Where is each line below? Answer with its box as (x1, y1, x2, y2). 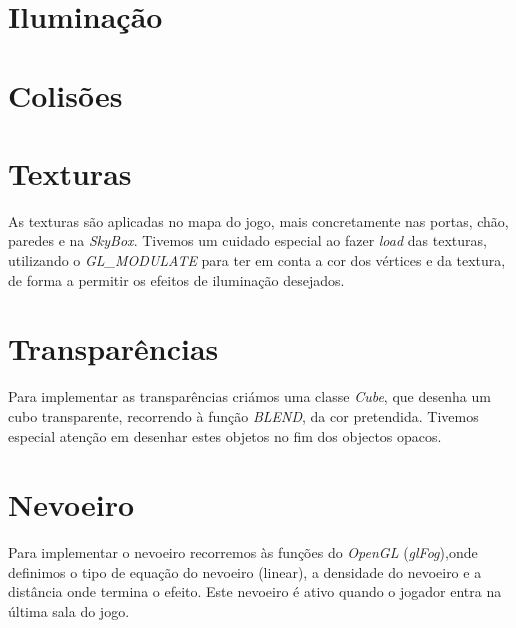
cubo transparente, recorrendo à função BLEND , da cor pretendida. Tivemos (8, 405, 479, 426)
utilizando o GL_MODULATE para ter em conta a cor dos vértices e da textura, (8, 250, 506, 271)
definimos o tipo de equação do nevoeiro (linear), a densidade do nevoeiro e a (8, 561, 482, 582)
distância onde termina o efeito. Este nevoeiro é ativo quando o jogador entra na (8, 581, 502, 602)
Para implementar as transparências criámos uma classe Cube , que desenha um (8, 386, 491, 407)
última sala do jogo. (8, 601, 130, 622)
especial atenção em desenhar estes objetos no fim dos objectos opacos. (8, 425, 442, 446)
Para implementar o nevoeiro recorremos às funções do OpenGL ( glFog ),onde (8, 542, 478, 563)
